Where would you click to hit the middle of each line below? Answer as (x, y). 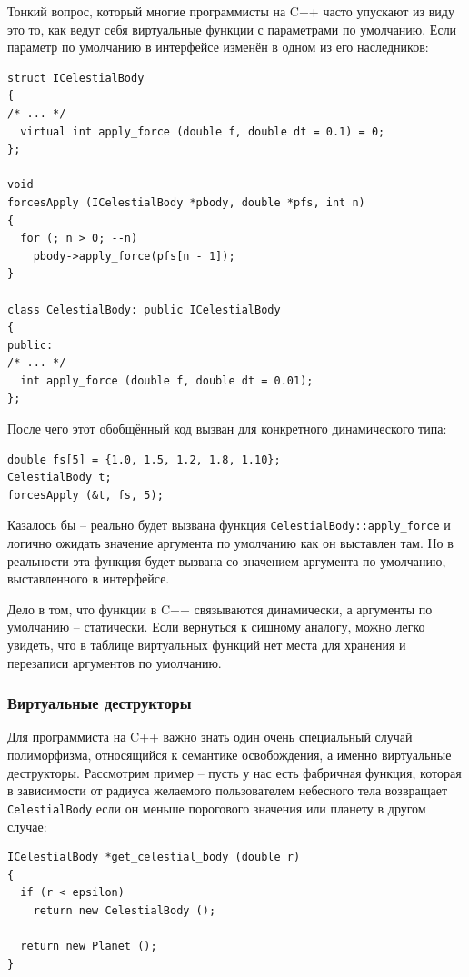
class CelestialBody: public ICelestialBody (144, 309)
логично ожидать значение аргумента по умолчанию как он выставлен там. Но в (230, 543)
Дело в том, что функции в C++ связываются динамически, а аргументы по (220, 608)
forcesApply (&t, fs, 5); (85, 495)
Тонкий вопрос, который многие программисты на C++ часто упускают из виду (231, 11)
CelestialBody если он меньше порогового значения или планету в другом (217, 808)
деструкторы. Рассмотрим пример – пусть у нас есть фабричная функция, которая (234, 772)
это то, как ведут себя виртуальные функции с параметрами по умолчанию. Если (232, 29)
